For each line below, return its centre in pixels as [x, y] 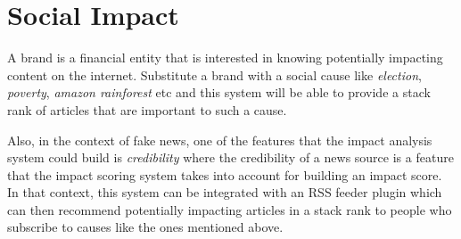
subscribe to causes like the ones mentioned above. [145, 227]
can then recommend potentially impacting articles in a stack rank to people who [230, 209]
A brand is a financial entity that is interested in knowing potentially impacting [225, 58]
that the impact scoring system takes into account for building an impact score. [225, 174]
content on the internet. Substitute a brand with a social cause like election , [214, 74]
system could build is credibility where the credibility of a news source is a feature [230, 157]
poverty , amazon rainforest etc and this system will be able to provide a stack [219, 92]
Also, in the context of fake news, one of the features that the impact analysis [220, 140]
